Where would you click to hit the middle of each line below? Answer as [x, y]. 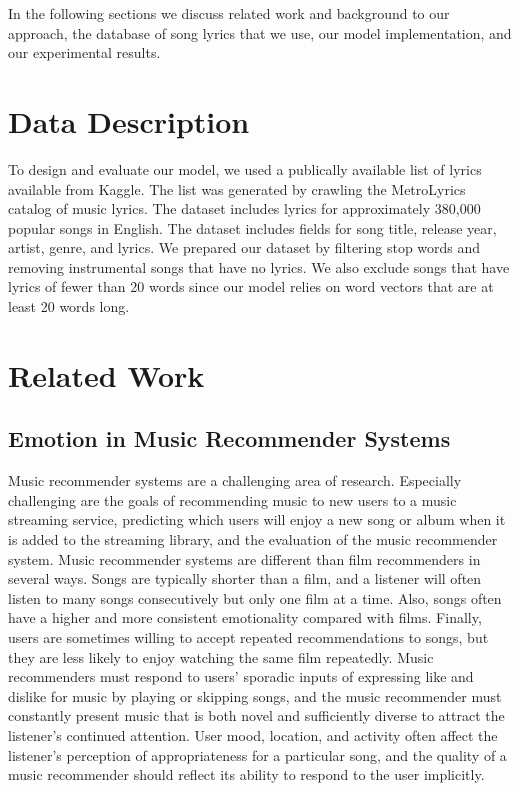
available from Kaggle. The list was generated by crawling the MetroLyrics [237, 188]
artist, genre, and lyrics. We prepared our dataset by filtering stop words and [244, 247]
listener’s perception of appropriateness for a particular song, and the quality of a [257, 754]
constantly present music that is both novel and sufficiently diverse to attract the [256, 715]
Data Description [129, 120]
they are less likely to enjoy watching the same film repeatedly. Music [221, 656]
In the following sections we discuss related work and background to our [229, 13]
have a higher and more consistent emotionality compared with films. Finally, [245, 617]
